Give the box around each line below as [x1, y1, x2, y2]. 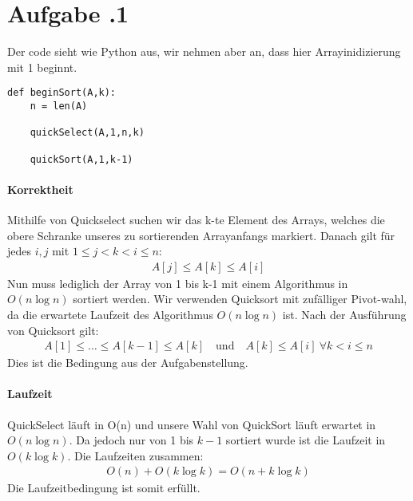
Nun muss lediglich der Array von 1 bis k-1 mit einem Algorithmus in [7, 274, 348, 291]
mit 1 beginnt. [7, 58, 77, 75]
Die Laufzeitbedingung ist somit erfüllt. [7, 479, 201, 496]
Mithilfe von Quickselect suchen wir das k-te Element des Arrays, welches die [7, 211, 385, 228]
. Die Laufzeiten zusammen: [67, 447, 204, 464]
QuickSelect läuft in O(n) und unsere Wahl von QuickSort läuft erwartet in [7, 416, 376, 432]
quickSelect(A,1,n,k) [30, 127, 145, 139]
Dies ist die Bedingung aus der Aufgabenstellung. [7, 354, 248, 371]
